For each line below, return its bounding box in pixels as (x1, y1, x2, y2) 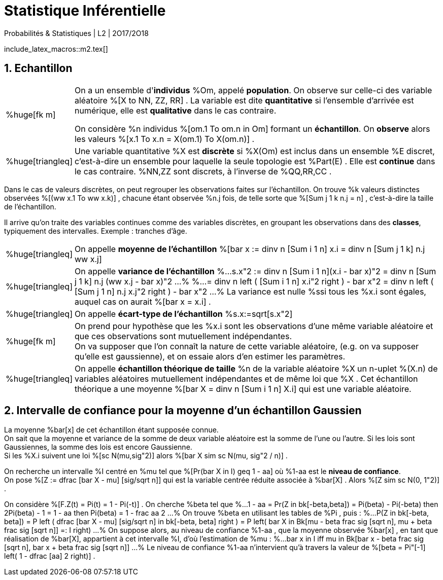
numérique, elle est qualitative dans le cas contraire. (74, 105, 277, 116)
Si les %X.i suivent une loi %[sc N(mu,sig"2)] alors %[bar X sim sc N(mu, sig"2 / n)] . (4, 451, 288, 460)
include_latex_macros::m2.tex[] (4, 44, 108, 53)
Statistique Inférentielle (4, 2, 166, 19)
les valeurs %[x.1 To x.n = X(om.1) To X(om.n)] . (74, 133, 255, 144)
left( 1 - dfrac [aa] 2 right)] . (4, 552, 95, 561)
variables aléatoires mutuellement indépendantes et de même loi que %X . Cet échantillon (74, 373, 418, 384)
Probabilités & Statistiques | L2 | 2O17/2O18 (4, 28, 149, 38)
